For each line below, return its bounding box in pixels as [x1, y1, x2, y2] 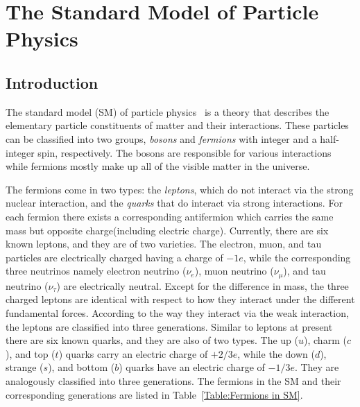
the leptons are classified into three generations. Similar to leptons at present [6, 319, 333, 334]
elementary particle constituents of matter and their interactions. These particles [6, 118, 349, 132]
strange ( [6, 360, 44, 374]
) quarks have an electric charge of [119, 360, 265, 374]
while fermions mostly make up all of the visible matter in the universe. [6, 159, 310, 173]
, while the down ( [237, 346, 315, 361]
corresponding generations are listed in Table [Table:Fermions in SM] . [6, 387, 303, 401]
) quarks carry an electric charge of [58, 346, 208, 361]
